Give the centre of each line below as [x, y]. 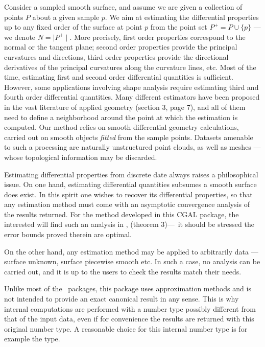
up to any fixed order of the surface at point [73, 27]
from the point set [179, 27]
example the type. [32, 339]
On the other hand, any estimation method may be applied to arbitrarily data [127, 251]
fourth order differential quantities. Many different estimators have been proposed [132, 97]
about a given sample [66, 17]
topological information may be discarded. [91, 157]
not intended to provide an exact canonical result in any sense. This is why [122, 299]
